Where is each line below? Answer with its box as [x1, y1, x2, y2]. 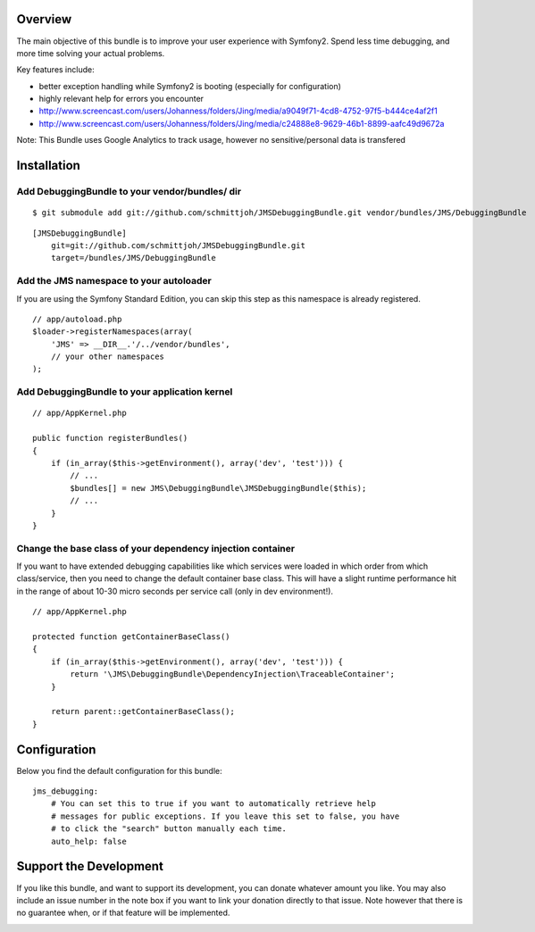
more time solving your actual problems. [16, 47, 165, 58]
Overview [16, 12, 72, 27]
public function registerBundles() [32, 433, 188, 444]
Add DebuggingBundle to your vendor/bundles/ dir [16, 186, 241, 198]
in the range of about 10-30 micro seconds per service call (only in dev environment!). [16, 586, 334, 596]
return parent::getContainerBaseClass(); [50, 706, 236, 717]
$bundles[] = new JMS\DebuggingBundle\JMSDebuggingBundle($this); [70, 483, 367, 493]
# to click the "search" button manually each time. [50, 824, 288, 834]
